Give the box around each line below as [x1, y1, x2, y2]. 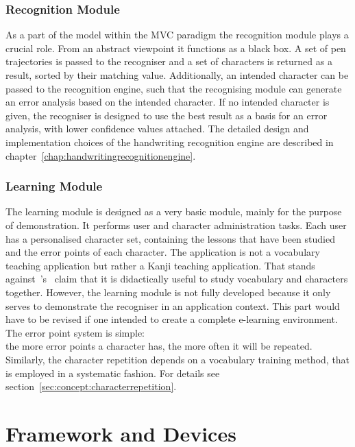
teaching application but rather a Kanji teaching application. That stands [5, 258, 315, 272]
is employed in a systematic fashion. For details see [5, 365, 220, 380]
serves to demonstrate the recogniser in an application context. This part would [5, 298, 340, 313]
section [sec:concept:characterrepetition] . [5, 379, 177, 394]
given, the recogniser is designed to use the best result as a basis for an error [5, 108, 328, 122]
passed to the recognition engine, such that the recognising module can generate [5, 81, 342, 95]
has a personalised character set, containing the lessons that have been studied [5, 231, 335, 245]
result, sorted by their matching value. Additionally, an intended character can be [5, 68, 349, 82]
